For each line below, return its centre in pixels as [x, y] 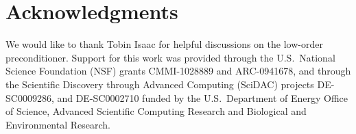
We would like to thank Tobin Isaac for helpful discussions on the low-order [164, 44]
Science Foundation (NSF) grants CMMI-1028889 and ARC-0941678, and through [178, 71]
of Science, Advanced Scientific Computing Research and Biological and [156, 111]
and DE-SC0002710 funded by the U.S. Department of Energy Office [203, 97]
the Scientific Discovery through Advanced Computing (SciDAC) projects [160, 84]
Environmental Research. [58, 124]
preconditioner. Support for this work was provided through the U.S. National [170, 57]
